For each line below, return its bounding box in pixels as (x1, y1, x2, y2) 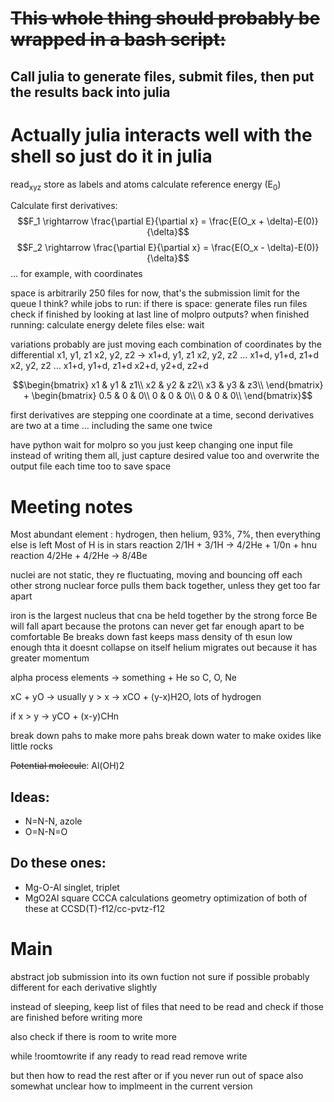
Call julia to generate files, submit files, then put (10, 68, 315, 85)
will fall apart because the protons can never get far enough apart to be (10, 620, 305, 632)
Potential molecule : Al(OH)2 (10, 760, 125, 772)
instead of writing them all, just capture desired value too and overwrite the (10, 450, 320, 462)
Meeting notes (10, 495, 133, 518)
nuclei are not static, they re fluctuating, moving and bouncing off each (10, 569, 303, 581)
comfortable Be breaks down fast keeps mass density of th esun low (10, 631, 293, 643)
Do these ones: (10, 855, 107, 872)
